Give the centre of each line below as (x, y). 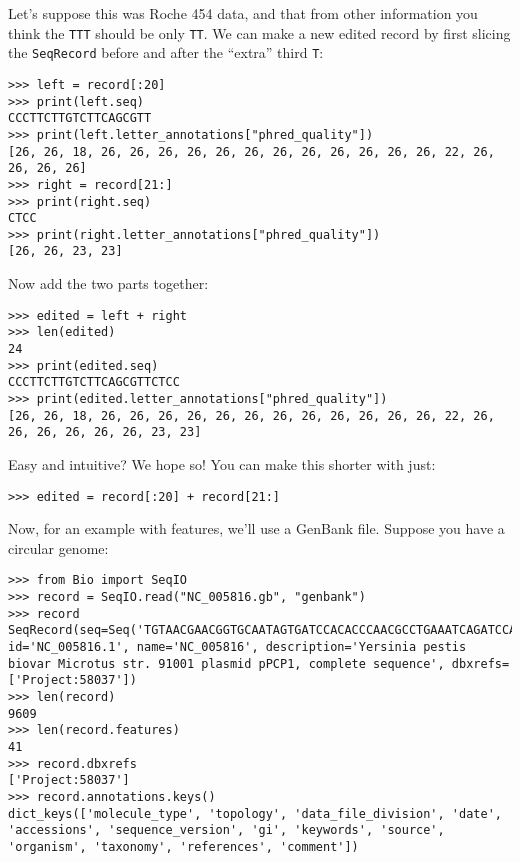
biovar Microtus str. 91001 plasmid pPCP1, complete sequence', (226, 663)
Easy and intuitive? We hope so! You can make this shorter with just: (222, 463)
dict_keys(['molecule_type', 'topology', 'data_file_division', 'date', (255, 813)
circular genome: (58, 547)
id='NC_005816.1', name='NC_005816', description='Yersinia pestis (237, 647)
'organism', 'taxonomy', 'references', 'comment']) (183, 846)
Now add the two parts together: (108, 283)
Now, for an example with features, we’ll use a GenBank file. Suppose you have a (256, 528)
